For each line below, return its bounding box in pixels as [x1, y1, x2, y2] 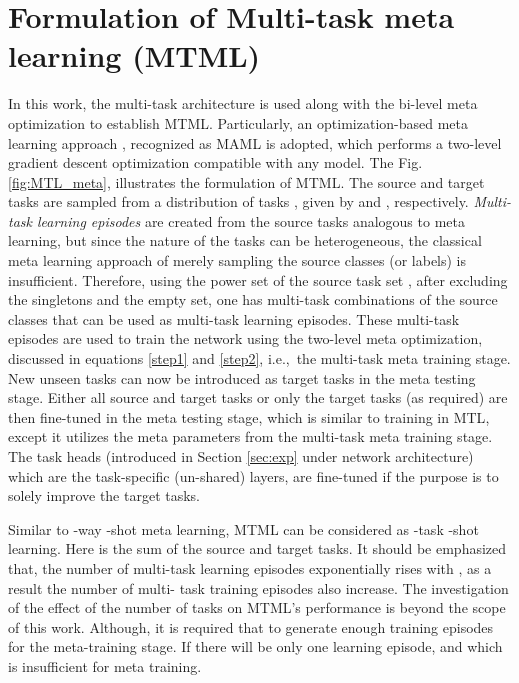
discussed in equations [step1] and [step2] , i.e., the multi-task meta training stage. [8, 348, 511, 369]
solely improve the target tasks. [8, 485, 201, 506]
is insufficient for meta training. [8, 655, 202, 676]
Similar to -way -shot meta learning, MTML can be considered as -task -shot [8, 518, 479, 539]
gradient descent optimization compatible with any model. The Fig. [8, 152, 423, 173]
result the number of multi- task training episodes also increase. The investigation [8, 577, 509, 598]
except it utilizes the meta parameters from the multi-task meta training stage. [8, 426, 493, 447]
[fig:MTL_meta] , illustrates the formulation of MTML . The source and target [8, 171, 485, 192]
